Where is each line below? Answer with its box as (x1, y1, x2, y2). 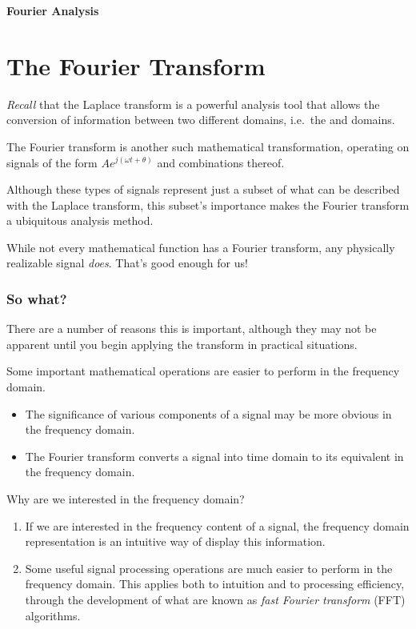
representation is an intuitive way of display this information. (25, 533, 326, 550)
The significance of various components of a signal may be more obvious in (25, 405, 392, 422)
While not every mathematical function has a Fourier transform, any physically (6, 238, 395, 255)
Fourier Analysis (6, 2, 99, 18)
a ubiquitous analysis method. (6, 212, 154, 229)
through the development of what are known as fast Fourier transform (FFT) (25, 591, 406, 607)
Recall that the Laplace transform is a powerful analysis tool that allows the (6, 95, 380, 112)
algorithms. (25, 607, 81, 623)
